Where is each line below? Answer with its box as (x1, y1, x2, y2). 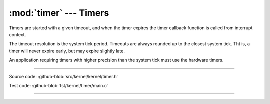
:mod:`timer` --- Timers (9, 7, 109, 18)
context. (9, 31, 26, 37)
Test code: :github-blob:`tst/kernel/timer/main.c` (9, 82, 108, 88)
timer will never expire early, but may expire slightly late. (9, 48, 125, 54)
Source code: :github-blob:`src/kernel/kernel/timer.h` (9, 73, 118, 79)
